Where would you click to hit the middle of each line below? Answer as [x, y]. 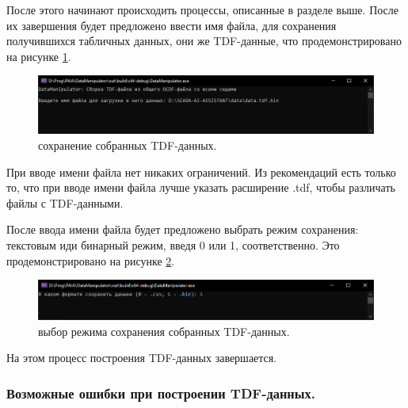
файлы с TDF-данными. [65, 202]
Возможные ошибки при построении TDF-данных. [161, 393]
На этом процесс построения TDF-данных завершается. [142, 358]
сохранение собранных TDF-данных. [128, 145]
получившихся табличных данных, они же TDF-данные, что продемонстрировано [204, 41]
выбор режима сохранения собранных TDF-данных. [164, 331]
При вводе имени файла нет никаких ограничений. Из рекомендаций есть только [201, 172]
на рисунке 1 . [39, 56]
